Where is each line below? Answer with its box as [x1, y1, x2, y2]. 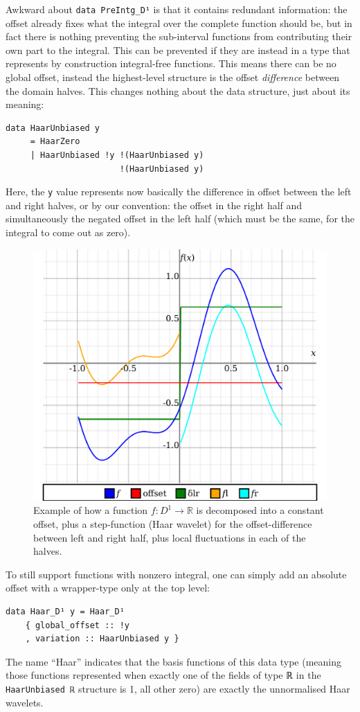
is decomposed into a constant [196, 503, 324, 517]
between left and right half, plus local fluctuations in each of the [33, 530, 306, 544]
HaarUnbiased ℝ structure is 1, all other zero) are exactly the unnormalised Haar [6, 681, 350, 695]
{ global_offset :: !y [25, 620, 129, 630]
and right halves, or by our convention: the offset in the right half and [6, 197, 303, 212]
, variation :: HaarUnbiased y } [25, 634, 179, 644]
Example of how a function [33, 503, 148, 517]
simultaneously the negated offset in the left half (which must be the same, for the [6, 211, 354, 226]
